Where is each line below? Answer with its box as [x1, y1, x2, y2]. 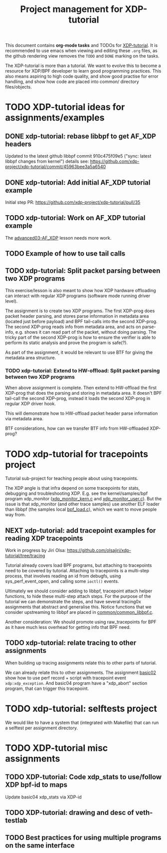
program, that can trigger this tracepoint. [5, 685, 89, 691]
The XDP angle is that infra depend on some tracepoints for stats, [5, 485, 140, 491]
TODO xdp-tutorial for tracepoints [5, 448, 149, 460]
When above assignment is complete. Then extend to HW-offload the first [5, 385, 157, 391]
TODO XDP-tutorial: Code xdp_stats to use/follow [5, 773, 162, 781]
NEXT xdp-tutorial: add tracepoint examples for [5, 526, 156, 535]
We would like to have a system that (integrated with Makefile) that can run [5, 719, 159, 725]
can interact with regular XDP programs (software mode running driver [5, 293, 151, 299]
